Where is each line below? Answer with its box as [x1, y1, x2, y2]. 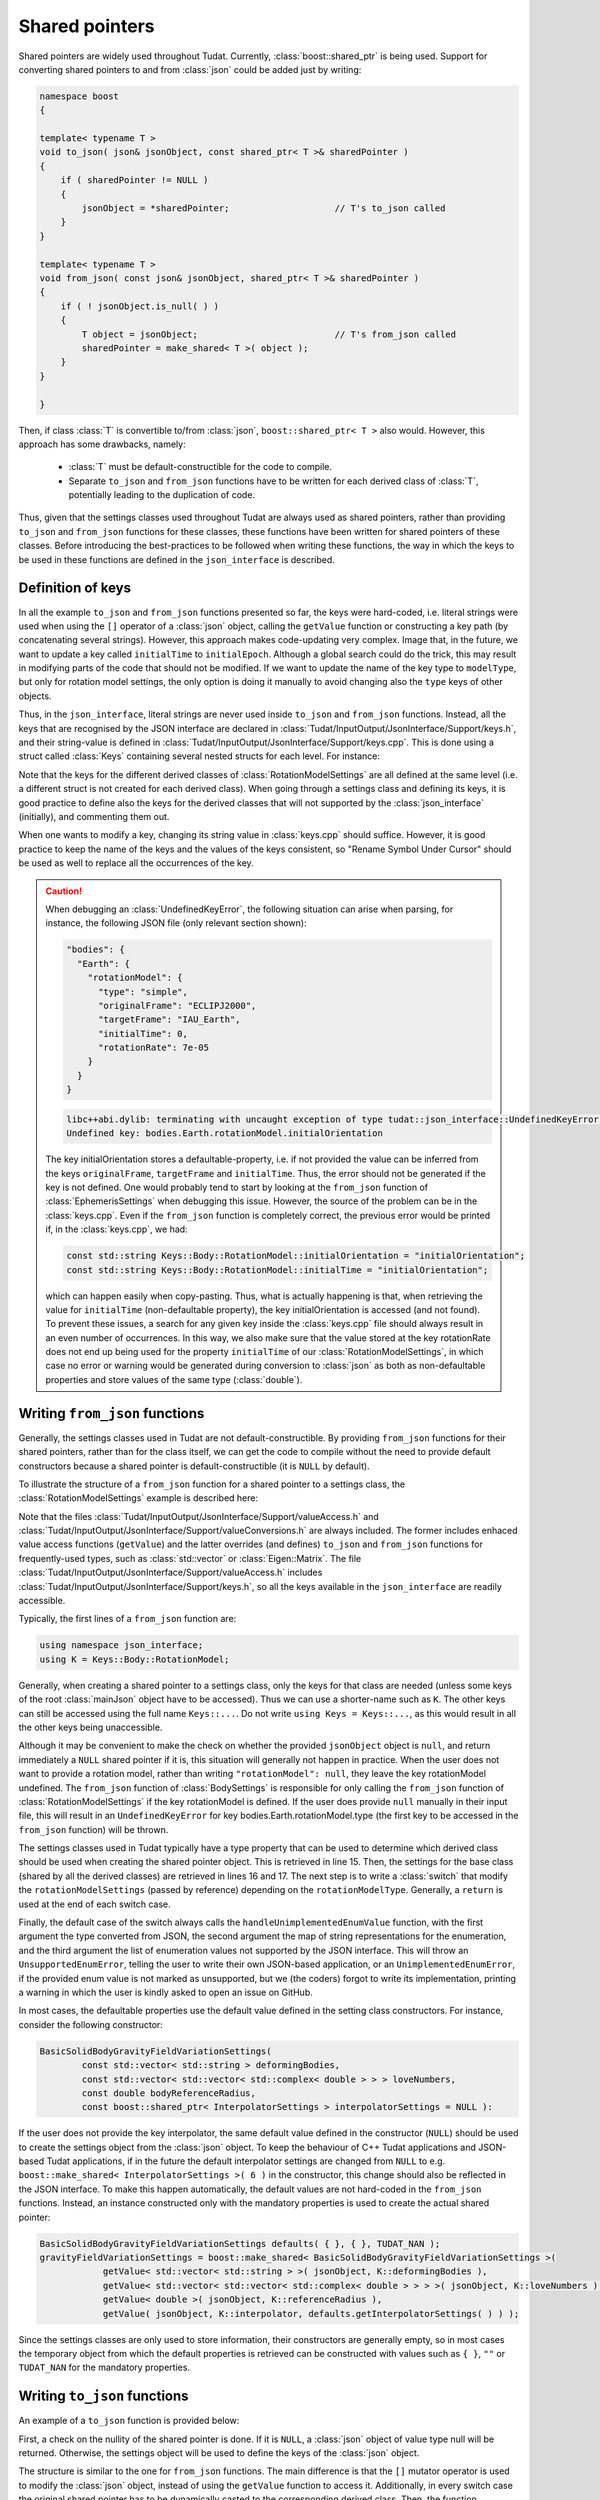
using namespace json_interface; [39, 1640, 204, 1651]
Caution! [45, 885, 83, 897]
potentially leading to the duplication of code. [68, 489, 255, 501]
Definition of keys [18, 580, 132, 597]
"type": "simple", [98, 986, 189, 997]
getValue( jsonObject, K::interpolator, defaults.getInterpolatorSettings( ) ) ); [102, 2308, 520, 2319]
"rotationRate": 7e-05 [98, 1042, 210, 1054]
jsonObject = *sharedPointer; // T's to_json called [81, 203, 446, 214]
